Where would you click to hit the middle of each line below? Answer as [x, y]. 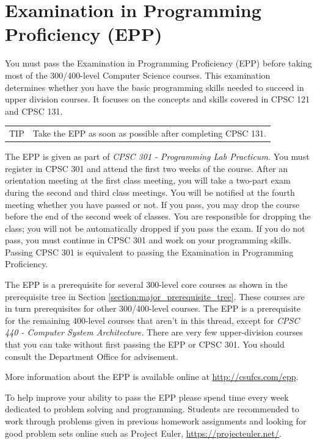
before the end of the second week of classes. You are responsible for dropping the [158, 216]
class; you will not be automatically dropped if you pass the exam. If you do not [155, 228]
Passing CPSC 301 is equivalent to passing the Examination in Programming [149, 252]
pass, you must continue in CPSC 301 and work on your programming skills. [148, 240]
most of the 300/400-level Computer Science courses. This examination [138, 75]
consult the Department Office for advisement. [92, 356]
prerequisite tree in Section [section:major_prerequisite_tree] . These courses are [155, 296]
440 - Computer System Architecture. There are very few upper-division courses [154, 332]
